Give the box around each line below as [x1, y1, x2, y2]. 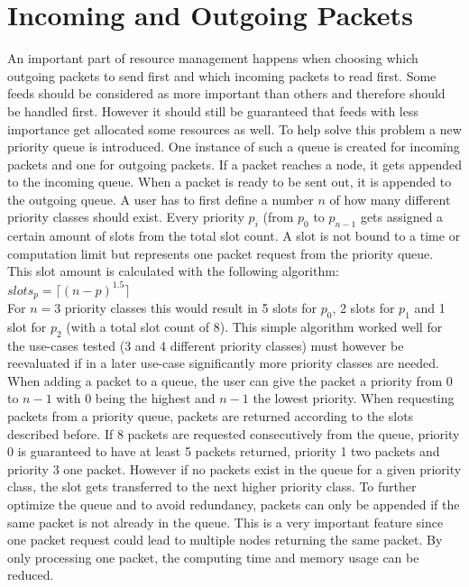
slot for [7, 316, 47, 335]
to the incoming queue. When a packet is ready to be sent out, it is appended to [7, 172, 452, 191]
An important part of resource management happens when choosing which [7, 49, 418, 68]
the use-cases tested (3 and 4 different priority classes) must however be [7, 335, 404, 354]
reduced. [7, 565, 54, 584]
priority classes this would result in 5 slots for [64, 298, 317, 316]
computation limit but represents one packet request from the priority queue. [7, 243, 434, 262]
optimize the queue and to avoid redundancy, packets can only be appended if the [7, 494, 460, 513]
